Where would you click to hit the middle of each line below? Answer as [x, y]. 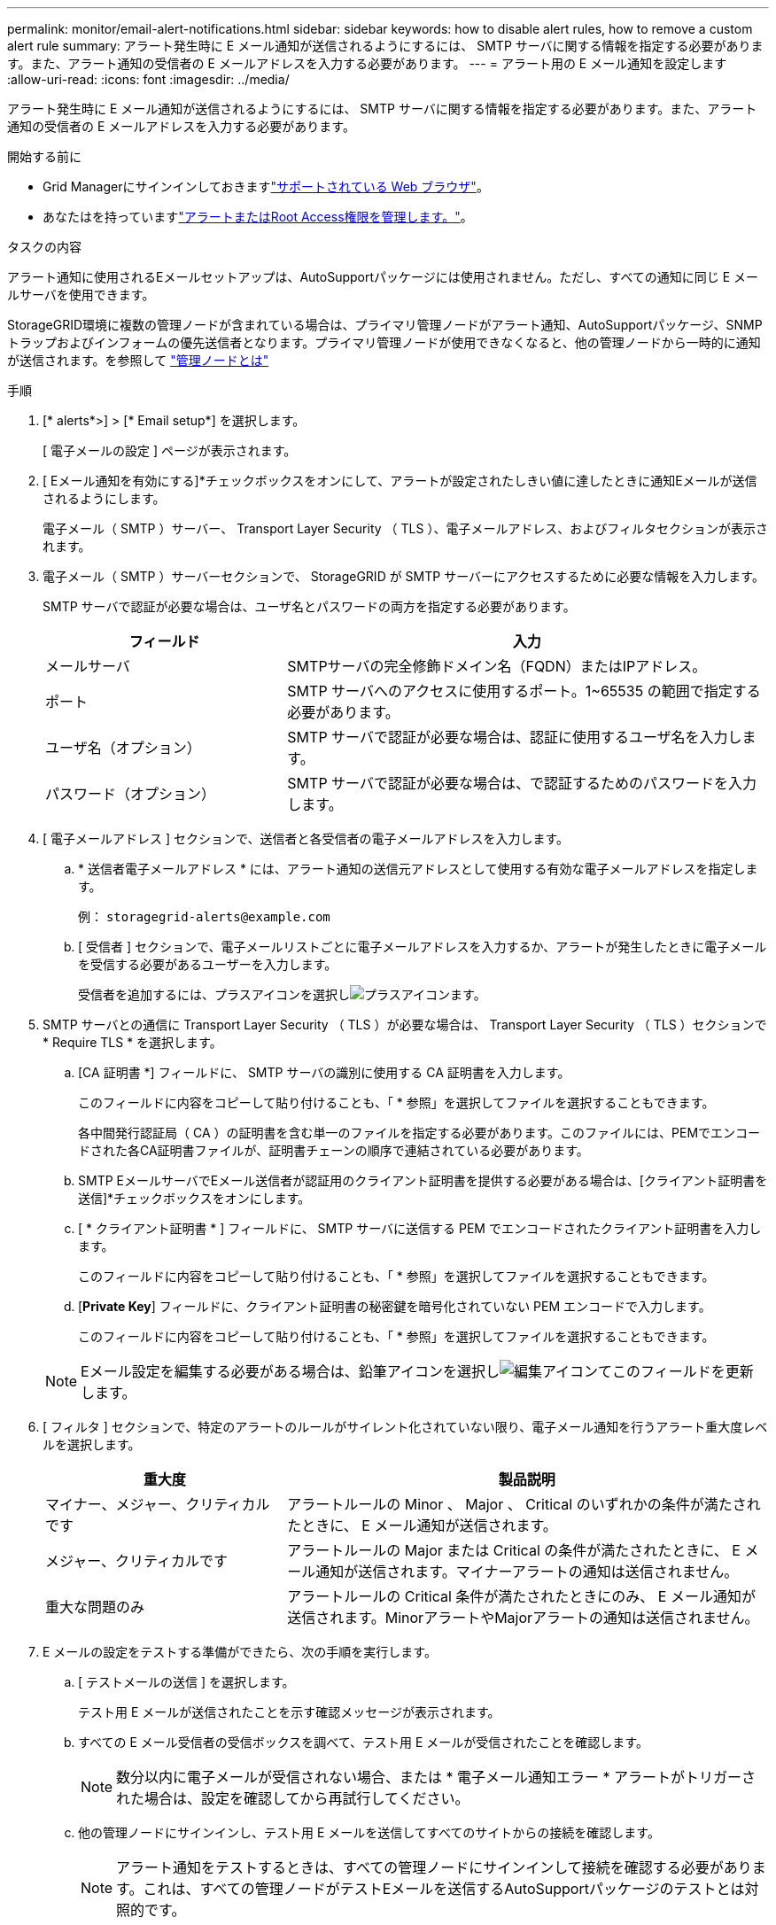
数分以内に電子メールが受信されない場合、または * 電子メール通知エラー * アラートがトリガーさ [436, 1777]
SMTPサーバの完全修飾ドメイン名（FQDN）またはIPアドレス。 [497, 666]
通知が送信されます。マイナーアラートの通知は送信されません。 [527, 1572]
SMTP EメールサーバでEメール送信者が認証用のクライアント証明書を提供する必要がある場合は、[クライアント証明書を [423, 1180]
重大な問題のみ [95, 1607]
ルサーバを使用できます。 [81, 295]
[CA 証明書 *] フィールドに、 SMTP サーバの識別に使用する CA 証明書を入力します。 [324, 1072]
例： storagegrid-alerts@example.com [204, 916]
